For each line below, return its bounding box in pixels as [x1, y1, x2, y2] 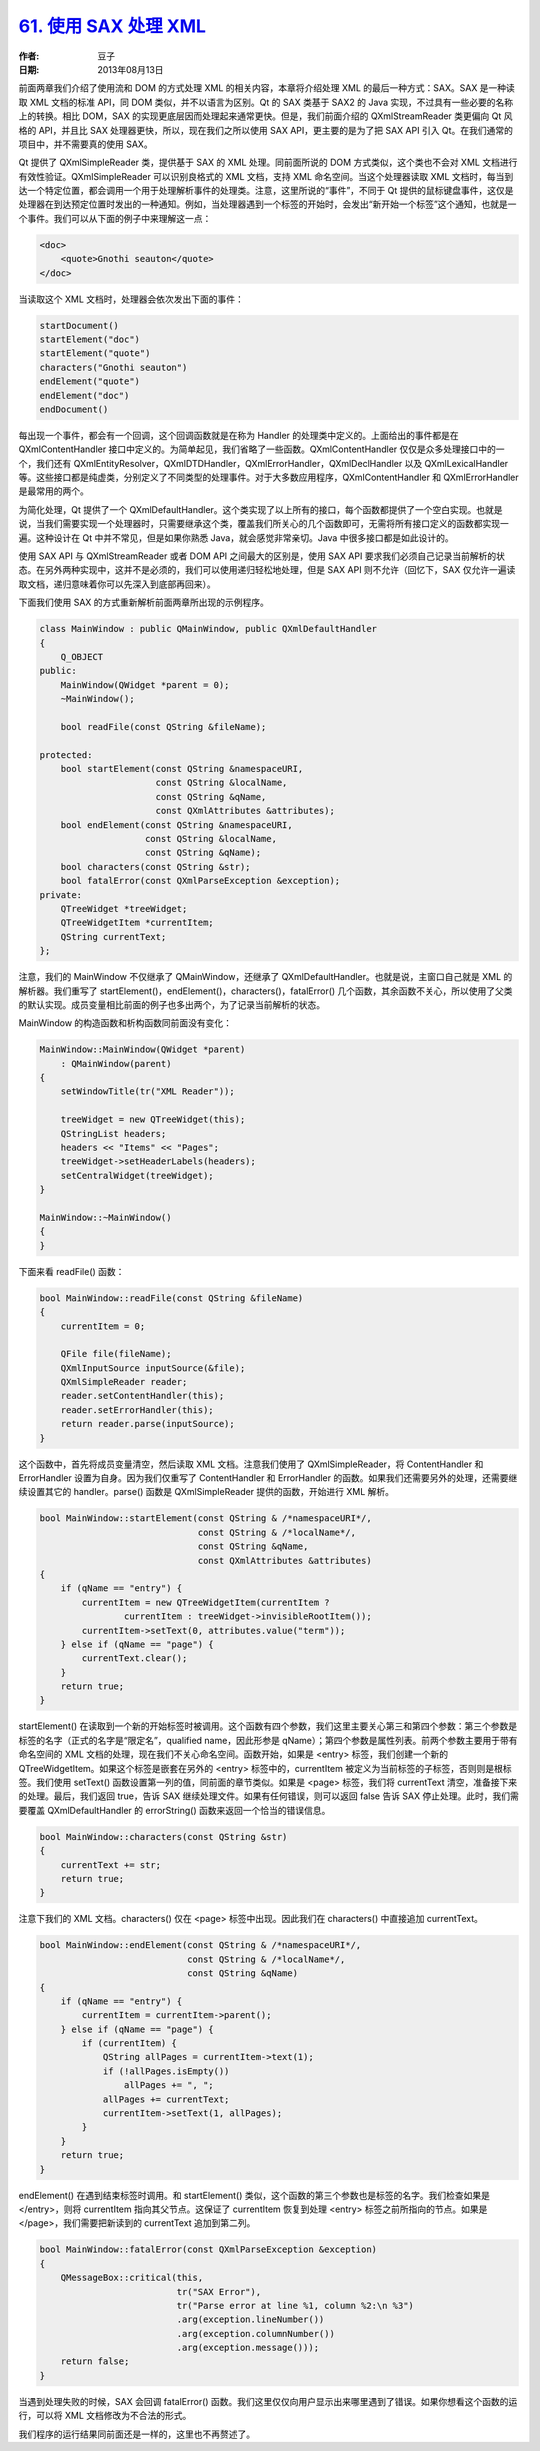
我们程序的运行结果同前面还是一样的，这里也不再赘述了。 [18, 2428, 255, 2440]
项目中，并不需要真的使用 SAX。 [18, 138, 154, 150]
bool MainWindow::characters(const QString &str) [39, 1831, 288, 1842]
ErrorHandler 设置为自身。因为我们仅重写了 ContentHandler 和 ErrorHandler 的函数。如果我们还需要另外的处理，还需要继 [18, 1472, 518, 1484]
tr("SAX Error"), [176, 2286, 262, 2297]
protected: [39, 749, 93, 760]
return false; [60, 2356, 130, 2367]
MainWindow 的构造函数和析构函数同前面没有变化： [18, 1017, 233, 1029]
